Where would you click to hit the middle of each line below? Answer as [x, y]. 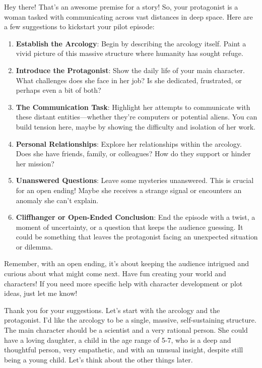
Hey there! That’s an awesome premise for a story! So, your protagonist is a [121, 7]
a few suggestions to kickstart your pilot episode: [79, 26]
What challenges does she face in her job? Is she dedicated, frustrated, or [129, 80]
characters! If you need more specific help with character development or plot [123, 283]
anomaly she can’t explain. [57, 200]
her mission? [35, 163]
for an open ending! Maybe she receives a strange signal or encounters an [129, 190]
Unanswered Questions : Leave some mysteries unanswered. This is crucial [135, 180]
